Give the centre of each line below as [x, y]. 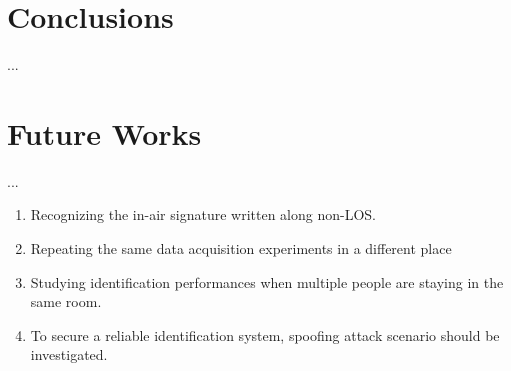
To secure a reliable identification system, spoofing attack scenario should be [265, 334]
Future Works [104, 132]
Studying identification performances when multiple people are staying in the [267, 281]
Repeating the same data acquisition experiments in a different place [241, 248]
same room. [66, 301]
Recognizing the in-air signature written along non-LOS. [203, 214]
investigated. [69, 354]
